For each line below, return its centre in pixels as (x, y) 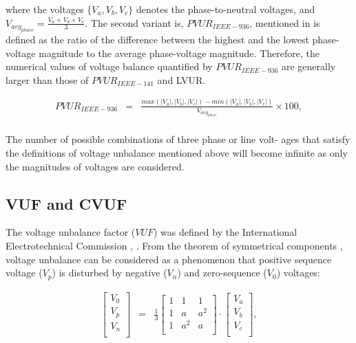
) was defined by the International (226, 232)
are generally (309, 66)
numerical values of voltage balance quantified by (109, 66)
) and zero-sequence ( (222, 273)
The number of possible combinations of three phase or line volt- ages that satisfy (178, 139)
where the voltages (45, 9)
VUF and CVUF (66, 203)
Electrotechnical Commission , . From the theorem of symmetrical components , (174, 246)
